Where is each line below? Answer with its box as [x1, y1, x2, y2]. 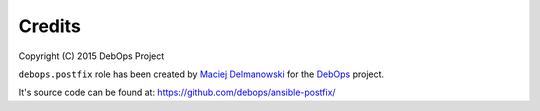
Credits [18, 15, 82, 37]
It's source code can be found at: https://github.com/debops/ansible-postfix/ [18, 86, 336, 99]
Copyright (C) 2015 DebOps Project [18, 50, 165, 62]
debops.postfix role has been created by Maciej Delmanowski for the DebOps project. [18, 68, 385, 80]
